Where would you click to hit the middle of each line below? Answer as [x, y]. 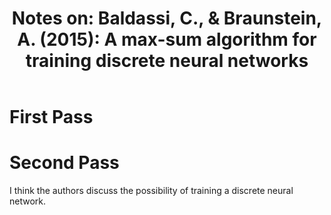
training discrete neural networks [167, 61]
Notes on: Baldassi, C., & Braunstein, [167, 18]
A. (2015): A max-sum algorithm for [167, 39]
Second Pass [64, 163]
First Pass [51, 117]
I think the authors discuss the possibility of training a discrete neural [151, 191]
